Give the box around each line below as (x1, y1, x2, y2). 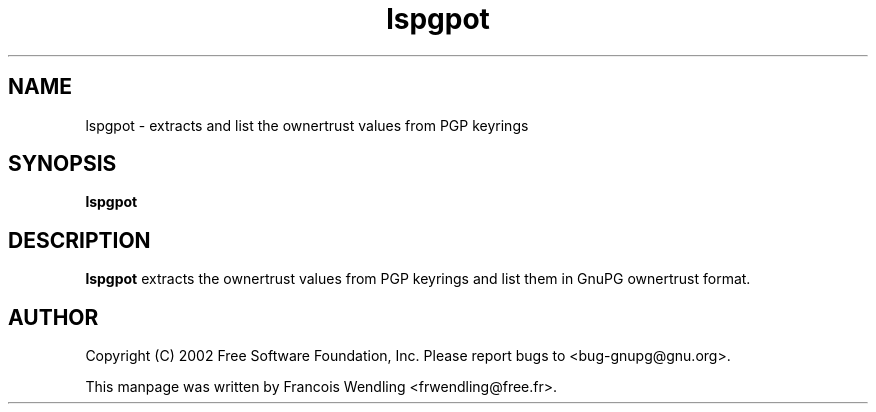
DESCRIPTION (8, 227, 151, 253)
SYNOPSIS (8, 151, 117, 177)
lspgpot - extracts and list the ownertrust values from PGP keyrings (85, 116, 529, 134)
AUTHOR (8, 304, 99, 330)
